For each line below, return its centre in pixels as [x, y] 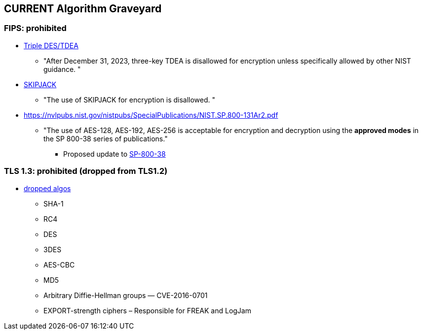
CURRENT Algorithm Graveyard [83, 9]
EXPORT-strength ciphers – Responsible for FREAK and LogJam [147, 310]
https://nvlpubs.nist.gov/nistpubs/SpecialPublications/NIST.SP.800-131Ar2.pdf [151, 115]
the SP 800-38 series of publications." [106, 138]
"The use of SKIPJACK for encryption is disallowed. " [130, 100]
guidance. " [62, 69]
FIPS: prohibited [35, 28]
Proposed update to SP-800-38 [115, 154]
